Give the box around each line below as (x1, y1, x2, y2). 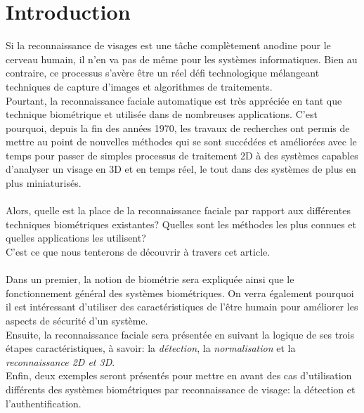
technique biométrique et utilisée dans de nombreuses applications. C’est (6, 107, 318, 122)
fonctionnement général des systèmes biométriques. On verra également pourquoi (6, 285, 354, 300)
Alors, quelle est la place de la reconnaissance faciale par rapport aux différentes (6, 203, 351, 218)
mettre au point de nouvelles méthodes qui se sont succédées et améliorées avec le (6, 134, 357, 149)
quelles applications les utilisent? (6, 230, 146, 245)
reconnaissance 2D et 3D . (6, 354, 115, 369)
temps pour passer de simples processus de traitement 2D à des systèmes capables (6, 147, 358, 162)
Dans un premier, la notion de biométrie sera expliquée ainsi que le (6, 272, 294, 287)
